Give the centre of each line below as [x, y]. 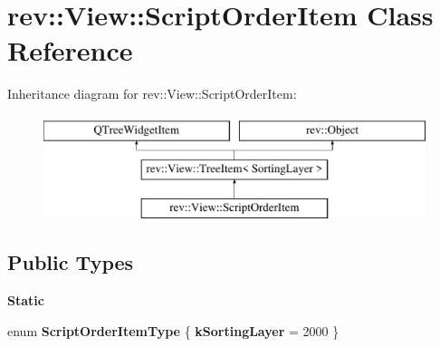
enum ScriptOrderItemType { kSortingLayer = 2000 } [173, 330]
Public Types [71, 262]
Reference [70, 50]
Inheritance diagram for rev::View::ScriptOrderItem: [152, 94]
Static [26, 300]
